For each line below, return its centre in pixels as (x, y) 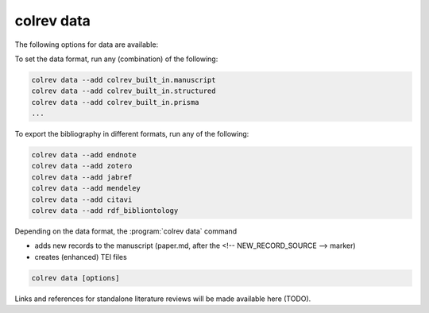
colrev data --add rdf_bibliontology (105, 211)
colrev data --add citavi (82, 199)
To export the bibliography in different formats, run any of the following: (132, 134)
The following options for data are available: (87, 44)
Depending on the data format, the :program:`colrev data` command (126, 231)
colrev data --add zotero (82, 166)
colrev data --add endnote (84, 155)
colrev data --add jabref (82, 177)
